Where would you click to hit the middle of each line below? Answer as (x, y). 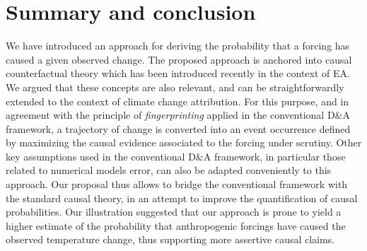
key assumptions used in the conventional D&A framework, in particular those (176, 156)
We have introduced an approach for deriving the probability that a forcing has (178, 46)
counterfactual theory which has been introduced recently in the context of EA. (178, 73)
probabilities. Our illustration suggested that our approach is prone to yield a (174, 212)
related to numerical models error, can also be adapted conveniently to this (169, 170)
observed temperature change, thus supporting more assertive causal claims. (170, 239)
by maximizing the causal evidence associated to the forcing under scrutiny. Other (184, 142)
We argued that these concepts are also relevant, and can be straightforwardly (175, 87)
